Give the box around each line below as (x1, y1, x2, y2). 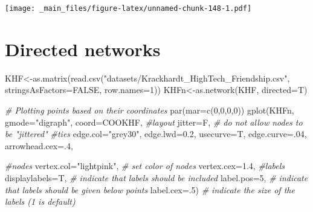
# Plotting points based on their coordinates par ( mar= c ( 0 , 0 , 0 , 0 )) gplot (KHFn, (5, 103, 294, 116)
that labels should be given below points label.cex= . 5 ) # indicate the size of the (5, 183, 295, 196)
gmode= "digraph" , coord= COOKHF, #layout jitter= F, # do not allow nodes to (5, 115, 303, 128)
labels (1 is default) (5, 195, 76, 208)
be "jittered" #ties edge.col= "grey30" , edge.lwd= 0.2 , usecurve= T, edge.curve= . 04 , (5, 127, 307, 140)
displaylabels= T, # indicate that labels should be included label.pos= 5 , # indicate (5, 171, 308, 184)
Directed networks (5, 36, 161, 61)
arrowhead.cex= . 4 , (5, 139, 73, 152)
